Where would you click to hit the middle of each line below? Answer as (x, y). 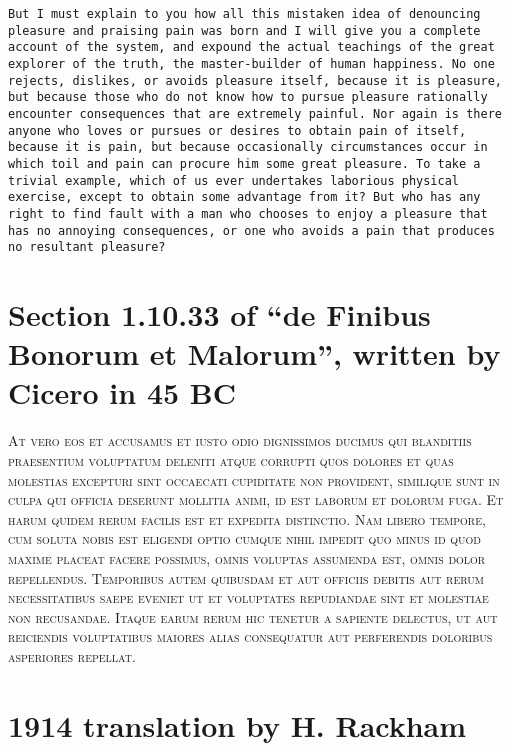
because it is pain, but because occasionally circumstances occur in (248, 147)
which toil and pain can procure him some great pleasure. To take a (244, 163)
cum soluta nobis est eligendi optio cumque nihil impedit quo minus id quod (244, 538)
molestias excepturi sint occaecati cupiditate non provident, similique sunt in (254, 479)
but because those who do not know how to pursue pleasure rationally (248, 97)
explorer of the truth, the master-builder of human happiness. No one (251, 63)
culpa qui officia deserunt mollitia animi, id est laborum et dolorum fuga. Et (256, 499)
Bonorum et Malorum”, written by (254, 353)
